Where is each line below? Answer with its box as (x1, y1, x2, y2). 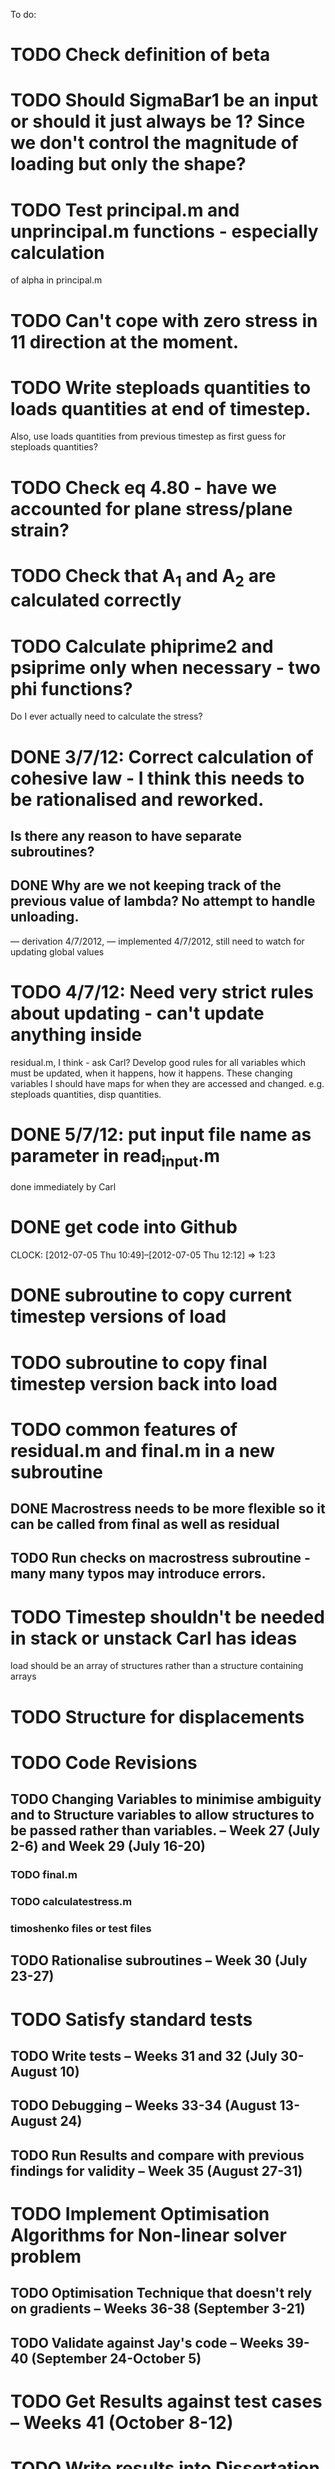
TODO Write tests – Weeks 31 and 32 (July (10, 2047, 278, 2064)
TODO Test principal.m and (10, 199, 240, 221)
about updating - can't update (10, 1002, 265, 1024)
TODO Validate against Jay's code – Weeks (10, 2334, 284, 2351)
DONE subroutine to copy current (10, 1284, 293, 1307)
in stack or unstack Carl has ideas (10, 1627, 298, 1649)
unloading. (10, 909, 80, 926)
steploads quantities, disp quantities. (10, 1088, 162, 1100)
